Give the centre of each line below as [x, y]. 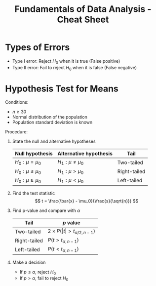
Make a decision [29, 262]
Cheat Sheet [83, 20]
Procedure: [17, 132]
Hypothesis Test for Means [62, 89]
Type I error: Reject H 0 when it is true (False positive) [66, 61]
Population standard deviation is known [52, 123]
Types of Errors [38, 47]
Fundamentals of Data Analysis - [83, 9]
